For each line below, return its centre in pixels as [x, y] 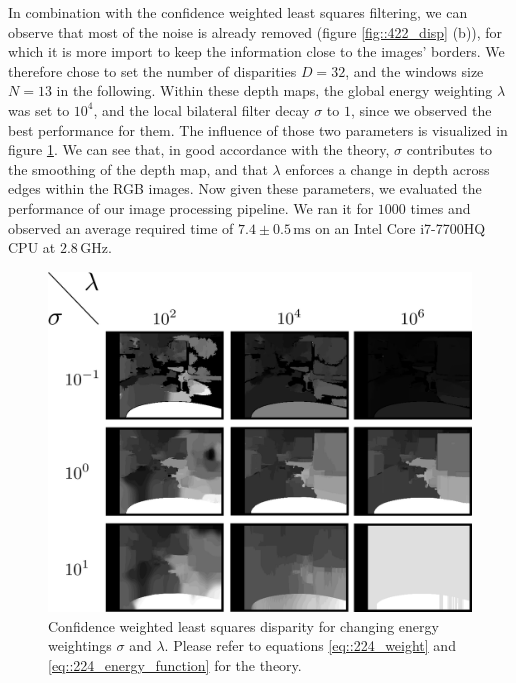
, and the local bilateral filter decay [201, 109]
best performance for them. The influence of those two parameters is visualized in [258, 129]
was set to [39, 109]
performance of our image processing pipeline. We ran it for [191, 207]
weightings [80, 645]
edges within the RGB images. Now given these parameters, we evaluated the [245, 188]
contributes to [449, 149]
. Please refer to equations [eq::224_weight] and [310, 645]
